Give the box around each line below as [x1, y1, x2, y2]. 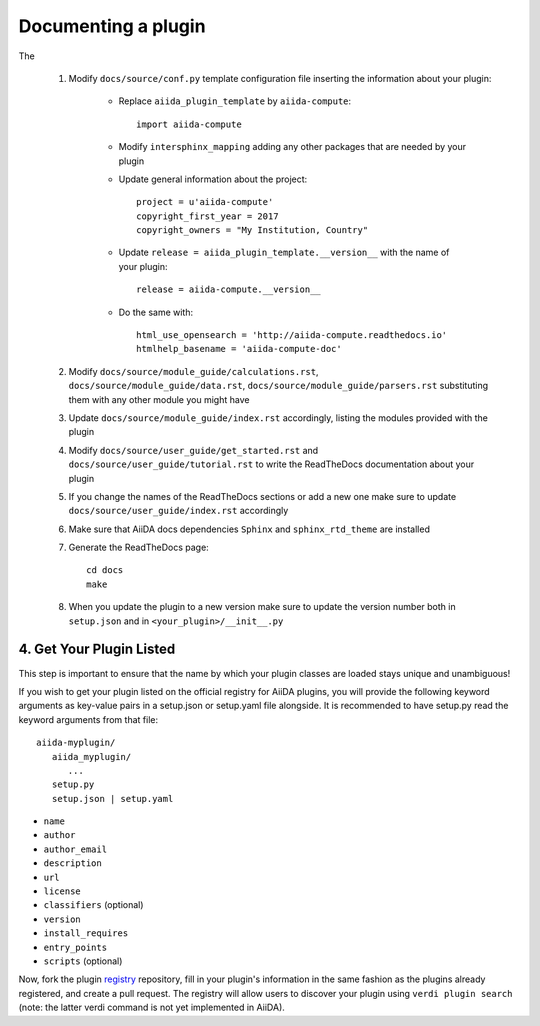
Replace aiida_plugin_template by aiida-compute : [118, 95, 352, 107]
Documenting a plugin [18, 15, 206, 37]
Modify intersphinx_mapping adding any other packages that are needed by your [118, 141, 467, 153]
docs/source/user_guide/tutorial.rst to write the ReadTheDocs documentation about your [68, 458, 475, 470]
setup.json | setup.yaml [51, 793, 174, 804]
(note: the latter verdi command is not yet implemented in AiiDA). [18, 1001, 285, 1014]
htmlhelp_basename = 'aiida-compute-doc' [136, 343, 342, 355]
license [43, 886, 82, 897]
